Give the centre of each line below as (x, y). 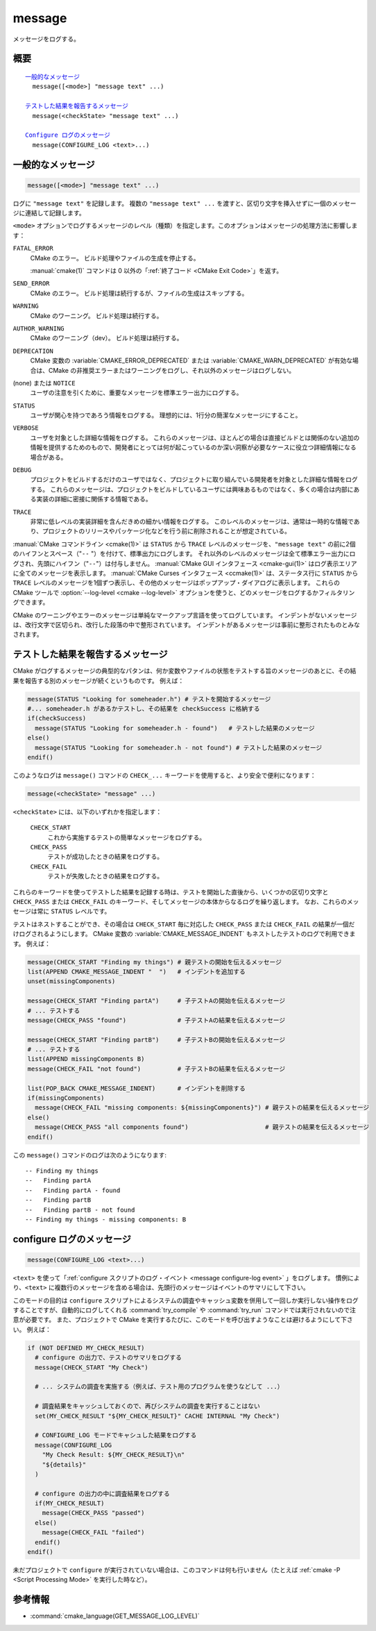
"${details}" (64, 1464)
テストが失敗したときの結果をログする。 (105, 876)
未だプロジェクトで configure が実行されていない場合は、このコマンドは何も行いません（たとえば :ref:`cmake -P (177, 1570)
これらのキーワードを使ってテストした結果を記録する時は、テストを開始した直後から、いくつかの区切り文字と (171, 892)
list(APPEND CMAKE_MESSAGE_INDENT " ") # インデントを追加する (137, 971)
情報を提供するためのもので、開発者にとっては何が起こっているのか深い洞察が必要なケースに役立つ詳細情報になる (193, 447)
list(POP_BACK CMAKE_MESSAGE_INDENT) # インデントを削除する (137, 1088)
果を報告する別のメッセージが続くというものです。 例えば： (99, 680)
